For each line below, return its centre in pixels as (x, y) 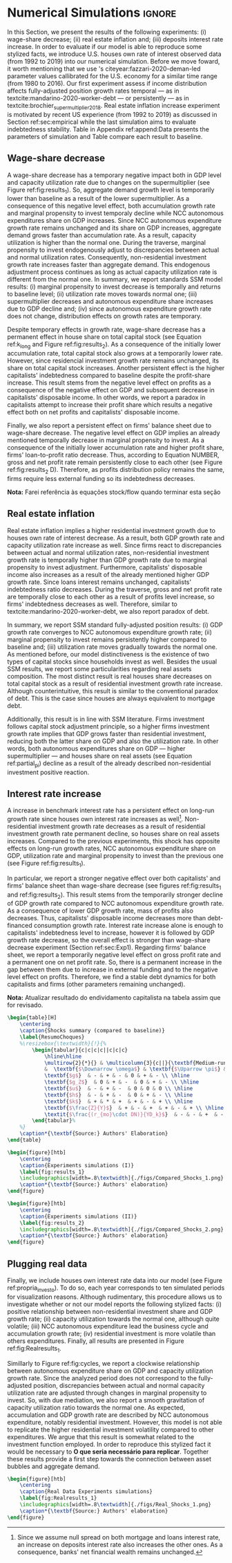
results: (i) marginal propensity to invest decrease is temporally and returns (114, 287)
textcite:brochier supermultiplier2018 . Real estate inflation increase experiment (114, 106)
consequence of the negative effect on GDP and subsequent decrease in (111, 390)
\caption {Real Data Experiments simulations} (86, 1492)
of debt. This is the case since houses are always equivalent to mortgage (111, 698)
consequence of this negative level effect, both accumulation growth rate (111, 206)
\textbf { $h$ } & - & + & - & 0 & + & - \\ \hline (118, 1095)
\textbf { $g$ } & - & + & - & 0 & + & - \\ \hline (117, 1076)
